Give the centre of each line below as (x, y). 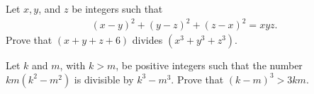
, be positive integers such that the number (209, 65)
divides (147, 40)
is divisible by (104, 79)
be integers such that (117, 8)
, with (73, 65)
